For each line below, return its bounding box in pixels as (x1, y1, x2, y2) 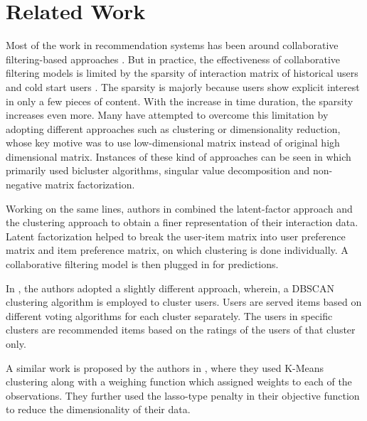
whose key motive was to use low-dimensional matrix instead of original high (6, 135, 340, 150)
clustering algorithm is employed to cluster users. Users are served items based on (6, 294, 362, 309)
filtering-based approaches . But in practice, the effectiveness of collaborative (6, 51, 341, 66)
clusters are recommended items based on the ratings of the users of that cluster (6, 322, 356, 337)
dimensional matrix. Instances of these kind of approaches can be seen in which (6, 149, 351, 164)
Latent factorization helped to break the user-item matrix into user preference (6, 228, 346, 243)
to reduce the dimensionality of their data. (6, 402, 191, 417)
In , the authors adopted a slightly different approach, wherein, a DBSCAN (6, 280, 334, 295)
